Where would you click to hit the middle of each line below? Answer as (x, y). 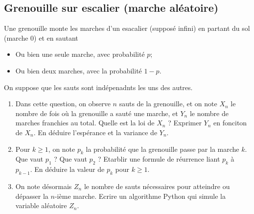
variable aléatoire (41, 205)
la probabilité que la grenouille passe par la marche (162, 149)
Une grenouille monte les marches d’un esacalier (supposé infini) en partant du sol (127, 28)
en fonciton (230, 123)
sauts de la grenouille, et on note (168, 104)
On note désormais (44, 186)
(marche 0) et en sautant (41, 37)
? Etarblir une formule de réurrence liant (159, 159)
